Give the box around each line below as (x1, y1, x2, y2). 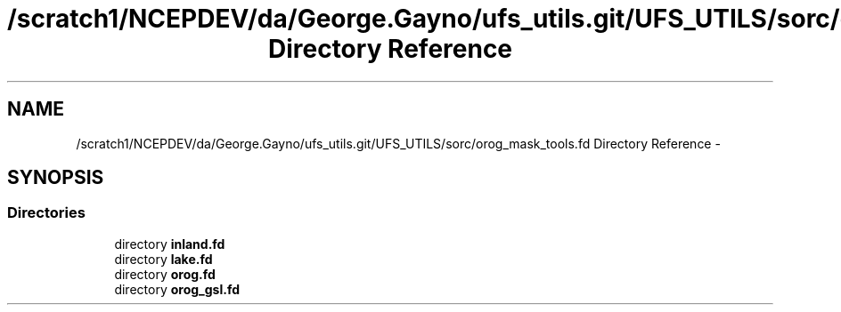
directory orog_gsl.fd (114, 281, 240, 297)
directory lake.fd (114, 251, 213, 267)
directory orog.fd (114, 266, 216, 282)
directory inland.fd (114, 236, 225, 252)
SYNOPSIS (7, 166, 104, 189)
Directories (7, 204, 86, 222)
